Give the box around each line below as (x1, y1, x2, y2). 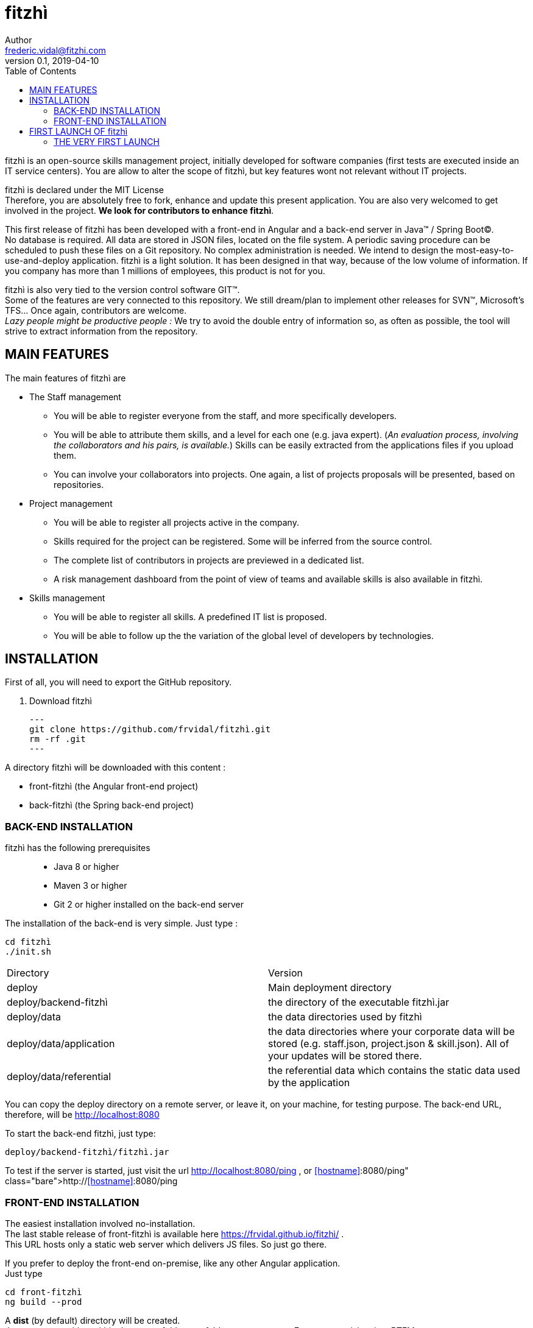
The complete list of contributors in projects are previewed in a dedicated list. (54, 554, 364, 565)
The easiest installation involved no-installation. (5, 1218, 196, 1229)
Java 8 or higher (54, 861, 119, 872)
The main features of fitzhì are (5, 372, 126, 383)
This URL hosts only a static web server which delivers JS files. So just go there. (5, 1238, 327, 1249)
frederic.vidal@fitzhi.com (5, 44, 106, 55)
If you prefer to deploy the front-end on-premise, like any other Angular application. (5, 1257, 341, 1268)
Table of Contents (5, 65, 77, 76)
